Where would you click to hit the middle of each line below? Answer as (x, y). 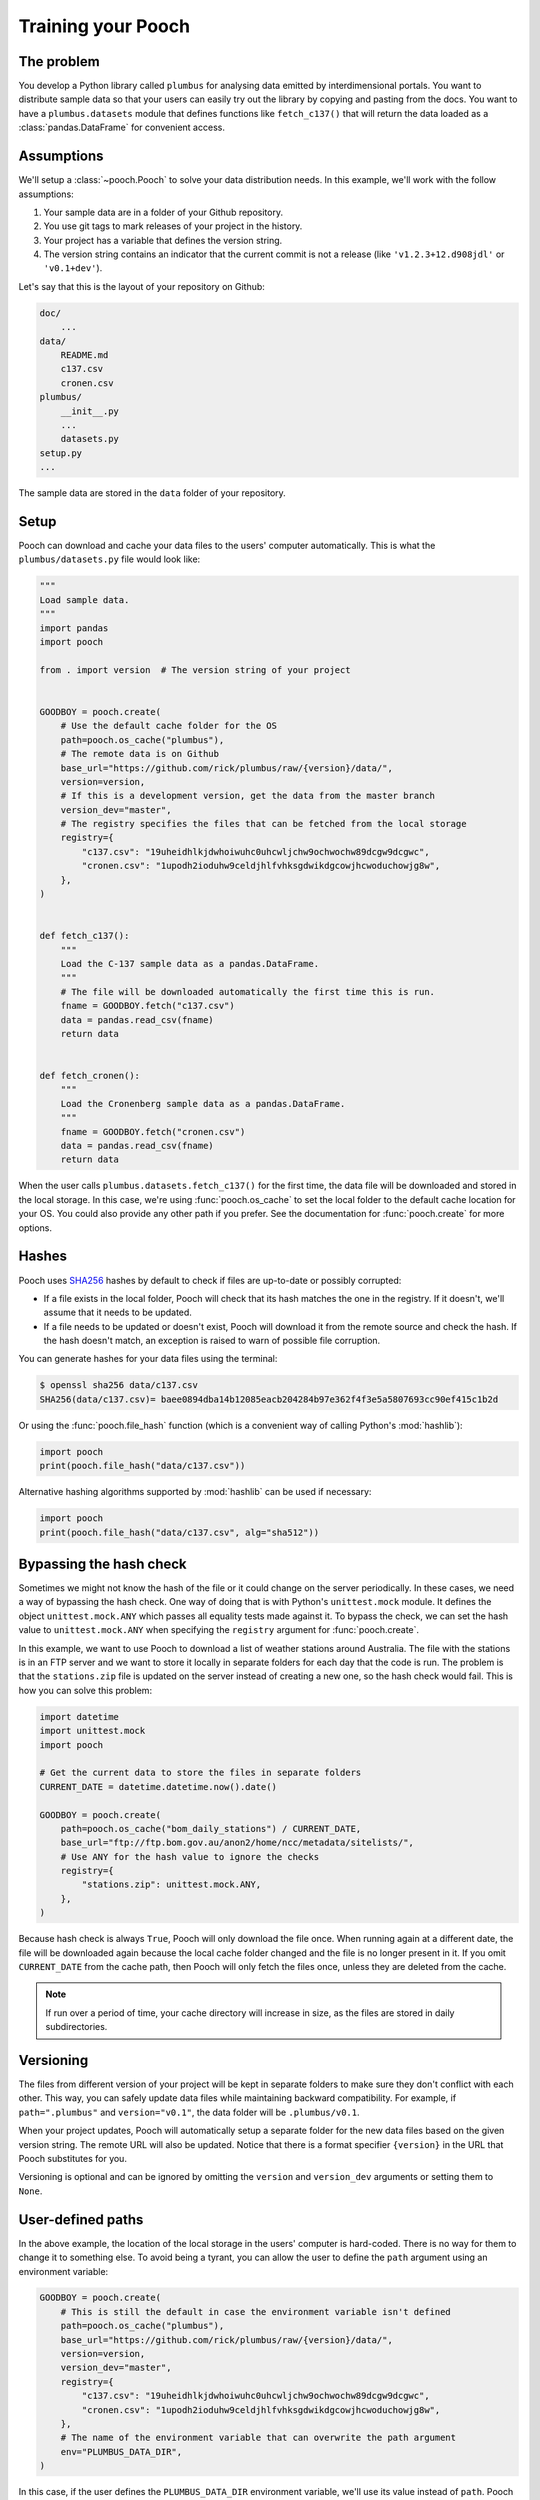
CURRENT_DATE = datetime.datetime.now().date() (158, 1786)
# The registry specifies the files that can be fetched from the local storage (263, 824)
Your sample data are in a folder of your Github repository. (163, 212)
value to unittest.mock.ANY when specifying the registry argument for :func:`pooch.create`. (219, 1630)
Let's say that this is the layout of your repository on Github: (141, 286)
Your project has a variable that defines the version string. (163, 240)
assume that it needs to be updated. (117, 1312)
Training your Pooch (104, 26)
